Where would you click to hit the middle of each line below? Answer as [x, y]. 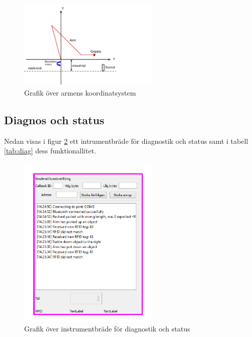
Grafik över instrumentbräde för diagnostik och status [107, 329]
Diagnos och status [54, 119]
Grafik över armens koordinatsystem [80, 92]
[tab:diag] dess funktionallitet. [50, 151]
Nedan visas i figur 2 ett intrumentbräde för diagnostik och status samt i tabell [126, 141]
